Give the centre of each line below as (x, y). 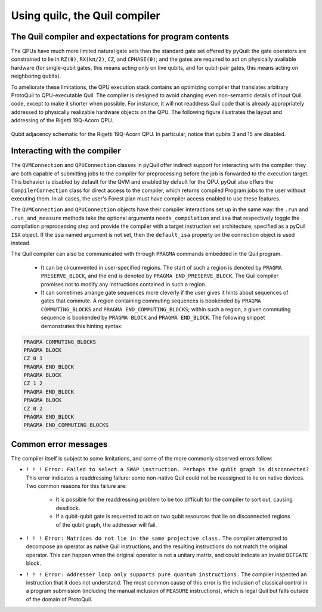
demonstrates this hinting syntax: (82, 326)
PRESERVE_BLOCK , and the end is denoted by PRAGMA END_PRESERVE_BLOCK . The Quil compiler (160, 276)
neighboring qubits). (36, 76)
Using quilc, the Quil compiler (86, 16)
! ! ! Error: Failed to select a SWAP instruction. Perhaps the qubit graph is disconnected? (168, 469)
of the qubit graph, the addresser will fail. (106, 524)
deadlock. (68, 508)
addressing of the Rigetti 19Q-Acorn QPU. (62, 120)
